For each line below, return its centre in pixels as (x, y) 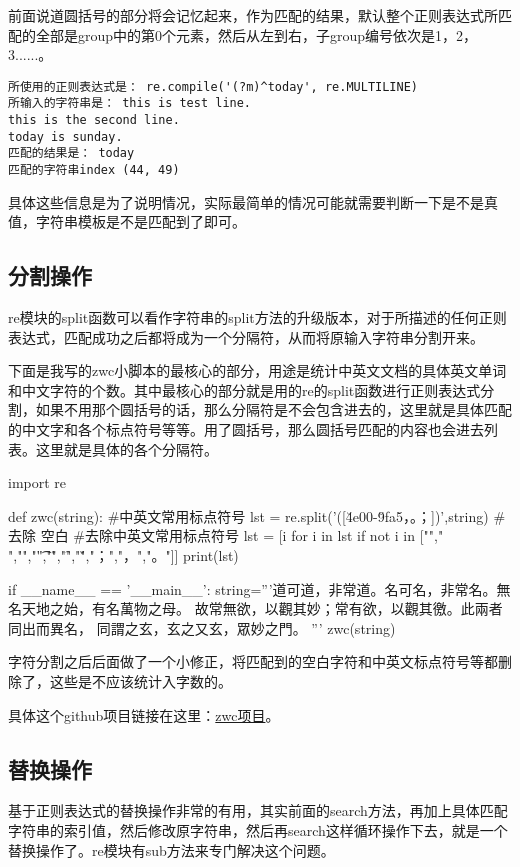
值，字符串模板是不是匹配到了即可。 (127, 221)
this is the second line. (94, 120)
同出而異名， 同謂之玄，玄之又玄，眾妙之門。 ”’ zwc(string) (202, 627)
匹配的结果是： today (71, 153)
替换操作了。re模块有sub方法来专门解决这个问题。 (171, 849)
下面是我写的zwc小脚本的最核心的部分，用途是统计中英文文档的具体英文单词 (257, 370)
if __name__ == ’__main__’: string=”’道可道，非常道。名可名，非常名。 (252, 588)
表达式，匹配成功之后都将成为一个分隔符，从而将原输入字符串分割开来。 (246, 336)
